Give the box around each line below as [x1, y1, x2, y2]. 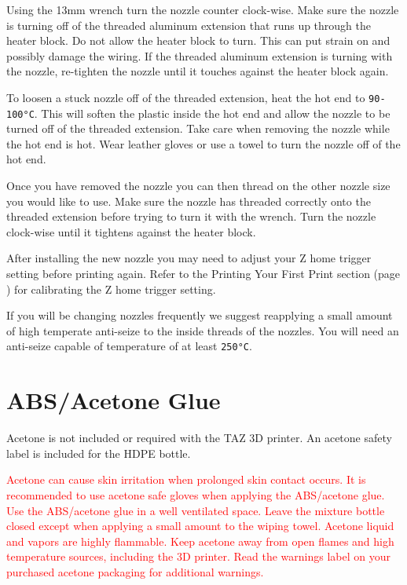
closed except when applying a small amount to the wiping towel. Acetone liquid [6, 517, 394, 534]
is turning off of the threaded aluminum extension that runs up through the [6, 16, 372, 33]
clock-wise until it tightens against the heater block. [6, 223, 256, 239]
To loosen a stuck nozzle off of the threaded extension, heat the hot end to [6, 89, 365, 105]
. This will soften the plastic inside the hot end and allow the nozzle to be [34, 104, 390, 121]
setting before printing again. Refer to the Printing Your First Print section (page [6, 265, 401, 282]
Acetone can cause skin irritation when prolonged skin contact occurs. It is [6, 471, 366, 488]
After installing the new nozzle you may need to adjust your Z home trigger [6, 250, 372, 266]
